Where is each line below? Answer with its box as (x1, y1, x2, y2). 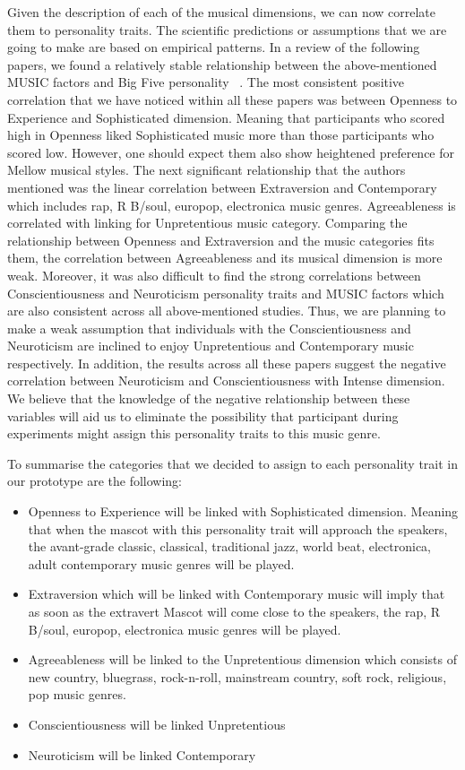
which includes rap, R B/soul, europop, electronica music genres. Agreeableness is (7, 195, 456, 214)
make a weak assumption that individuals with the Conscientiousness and (7, 318, 411, 337)
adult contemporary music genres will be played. (28, 554, 295, 573)
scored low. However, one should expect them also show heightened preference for (7, 143, 454, 161)
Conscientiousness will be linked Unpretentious (28, 714, 286, 733)
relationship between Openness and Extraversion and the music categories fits (7, 230, 435, 249)
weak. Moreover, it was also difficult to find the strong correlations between (7, 265, 421, 284)
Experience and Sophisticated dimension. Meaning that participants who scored (7, 108, 445, 126)
